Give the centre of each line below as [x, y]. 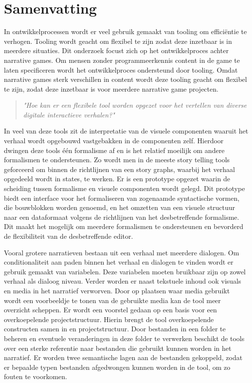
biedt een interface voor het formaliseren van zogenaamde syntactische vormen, [122, 198]
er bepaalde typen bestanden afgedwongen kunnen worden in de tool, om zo [117, 367]
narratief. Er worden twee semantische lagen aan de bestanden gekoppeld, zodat [123, 357]
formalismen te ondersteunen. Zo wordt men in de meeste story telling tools [117, 160]
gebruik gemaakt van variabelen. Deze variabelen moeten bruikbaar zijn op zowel [125, 271]
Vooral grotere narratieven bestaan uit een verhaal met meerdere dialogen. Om [122, 252]
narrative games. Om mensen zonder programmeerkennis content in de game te [122, 60]
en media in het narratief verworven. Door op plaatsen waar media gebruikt [117, 290]
